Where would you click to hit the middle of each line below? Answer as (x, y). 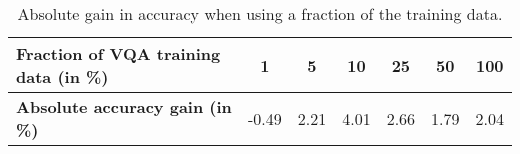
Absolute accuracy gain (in (124, 106)
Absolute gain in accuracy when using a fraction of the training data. (260, 13)
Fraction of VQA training (118, 53)
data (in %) (62, 76)
